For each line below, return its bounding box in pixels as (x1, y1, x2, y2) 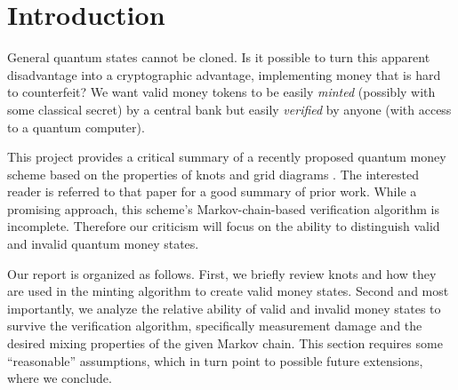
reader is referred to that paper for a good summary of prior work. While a (7, 182, 417, 201)
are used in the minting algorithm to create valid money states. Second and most (7, 282, 449, 300)
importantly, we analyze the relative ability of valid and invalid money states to (7, 298, 441, 317)
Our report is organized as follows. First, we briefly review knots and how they (7, 264, 437, 283)
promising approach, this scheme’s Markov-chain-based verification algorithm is (7, 199, 439, 218)
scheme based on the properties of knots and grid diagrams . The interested (7, 164, 420, 183)
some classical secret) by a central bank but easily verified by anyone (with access (7, 99, 452, 118)
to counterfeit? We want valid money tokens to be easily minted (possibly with (7, 83, 436, 101)
